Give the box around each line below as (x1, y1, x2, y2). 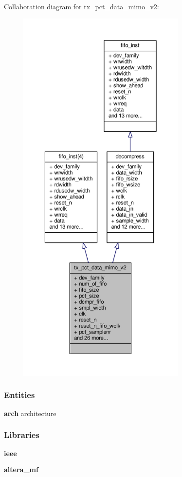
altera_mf (4, 464, 38, 475)
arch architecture (4, 408, 56, 418)
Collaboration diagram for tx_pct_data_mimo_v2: (4, 1, 159, 11)
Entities (4, 389, 35, 401)
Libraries (4, 429, 39, 441)
